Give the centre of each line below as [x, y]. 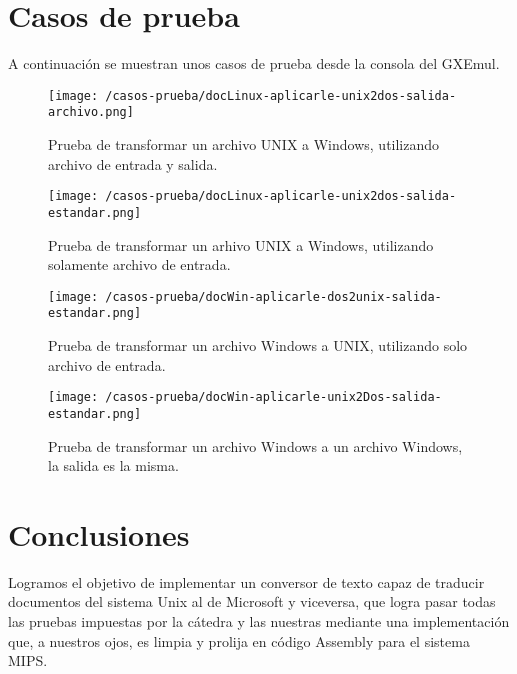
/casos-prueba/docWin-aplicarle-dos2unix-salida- [273, 296]
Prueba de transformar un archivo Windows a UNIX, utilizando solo [258, 345]
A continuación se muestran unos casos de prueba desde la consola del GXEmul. [254, 63]
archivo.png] [91, 112]
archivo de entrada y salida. [133, 163]
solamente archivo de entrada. [139, 264]
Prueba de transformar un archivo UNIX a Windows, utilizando [244, 144]
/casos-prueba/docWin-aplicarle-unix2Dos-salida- [273, 397]
